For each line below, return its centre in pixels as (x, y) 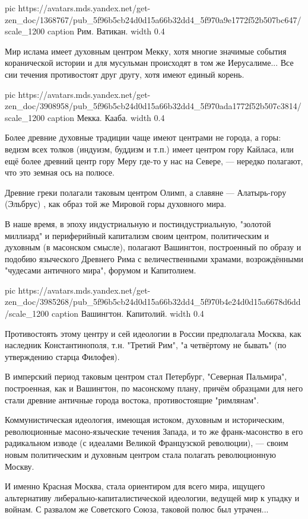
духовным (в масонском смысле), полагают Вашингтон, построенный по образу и (153, 247)
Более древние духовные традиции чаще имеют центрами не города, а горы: (143, 137)
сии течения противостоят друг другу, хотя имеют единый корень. (125, 74)
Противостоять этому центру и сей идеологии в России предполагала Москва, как (153, 333)
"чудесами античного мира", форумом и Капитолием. (101, 270)
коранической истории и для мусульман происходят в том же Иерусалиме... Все (149, 63)
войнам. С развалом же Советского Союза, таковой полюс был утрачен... (137, 509)
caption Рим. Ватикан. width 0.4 (106, 31)
